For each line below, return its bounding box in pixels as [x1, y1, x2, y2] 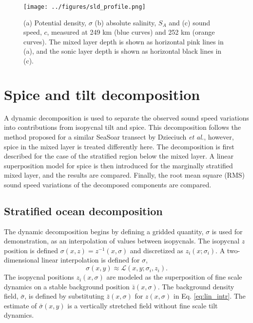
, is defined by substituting [24, 291, 104, 301]
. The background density [157, 281, 234, 291]
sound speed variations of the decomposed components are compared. [4, 179, 212, 189]
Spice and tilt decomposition [4, 84, 200, 104]
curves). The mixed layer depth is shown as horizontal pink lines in [23, 36, 224, 46]
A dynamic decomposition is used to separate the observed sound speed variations [4, 112, 249, 122]
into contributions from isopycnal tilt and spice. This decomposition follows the [4, 122, 241, 132]
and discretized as [130, 245, 183, 255]
